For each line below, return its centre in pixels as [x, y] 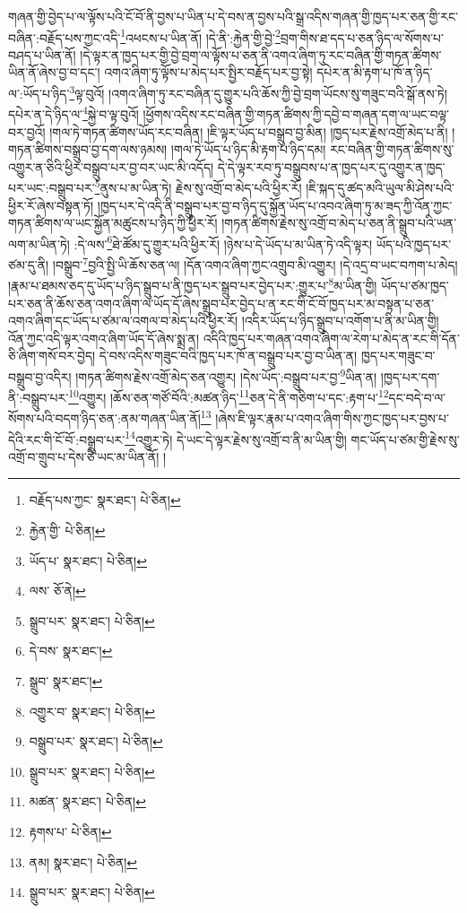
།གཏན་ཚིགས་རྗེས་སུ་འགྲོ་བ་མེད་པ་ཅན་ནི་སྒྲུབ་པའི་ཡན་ [339, 223]
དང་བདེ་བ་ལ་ [417, 397]
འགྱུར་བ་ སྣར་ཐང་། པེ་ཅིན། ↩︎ [92, 711]
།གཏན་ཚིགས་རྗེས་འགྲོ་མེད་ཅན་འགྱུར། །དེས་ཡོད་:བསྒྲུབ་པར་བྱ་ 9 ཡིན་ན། [226, 375]
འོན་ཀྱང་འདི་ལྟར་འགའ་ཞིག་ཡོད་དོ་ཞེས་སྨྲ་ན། [104, 338]
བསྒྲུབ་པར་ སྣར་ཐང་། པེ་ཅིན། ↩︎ [96, 741]
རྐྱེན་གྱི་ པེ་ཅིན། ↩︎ [67, 530]
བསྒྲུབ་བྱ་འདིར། [40, 376]
